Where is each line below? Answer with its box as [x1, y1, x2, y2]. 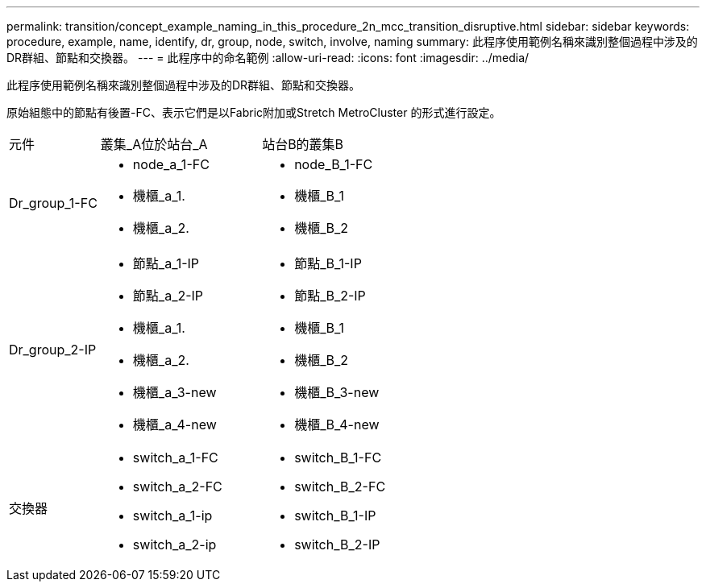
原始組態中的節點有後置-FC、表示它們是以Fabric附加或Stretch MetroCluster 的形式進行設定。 [6, 106, 501, 119]
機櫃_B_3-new [294, 384, 380, 400]
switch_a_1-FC [132, 449, 218, 466]
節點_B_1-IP [294, 255, 362, 271]
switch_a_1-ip [132, 507, 213, 524]
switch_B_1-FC [294, 449, 382, 466]
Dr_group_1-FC [9, 195, 98, 211]
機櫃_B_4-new [294, 416, 380, 433]
